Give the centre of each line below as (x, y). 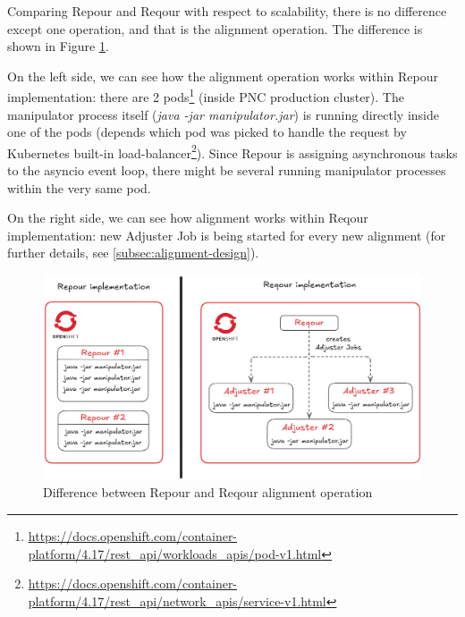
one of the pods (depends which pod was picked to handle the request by (207, 132)
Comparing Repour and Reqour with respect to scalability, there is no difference (227, 11)
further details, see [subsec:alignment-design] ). (133, 253)
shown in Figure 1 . (58, 46)
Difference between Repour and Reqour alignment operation (208, 492)
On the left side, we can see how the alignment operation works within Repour (223, 76)
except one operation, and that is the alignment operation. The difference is (215, 28)
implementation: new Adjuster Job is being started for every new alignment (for (227, 235)
